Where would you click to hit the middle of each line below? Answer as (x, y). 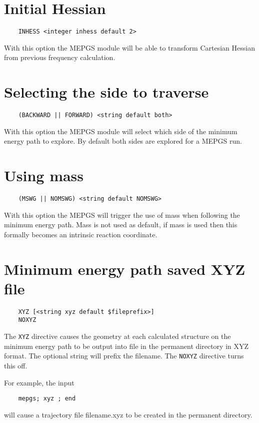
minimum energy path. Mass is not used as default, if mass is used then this (121, 225)
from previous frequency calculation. (60, 57)
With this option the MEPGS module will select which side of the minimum (121, 131)
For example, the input (39, 382)
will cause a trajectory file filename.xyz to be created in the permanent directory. (128, 414)
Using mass (44, 175)
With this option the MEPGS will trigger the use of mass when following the (122, 215)
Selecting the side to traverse (106, 92)
